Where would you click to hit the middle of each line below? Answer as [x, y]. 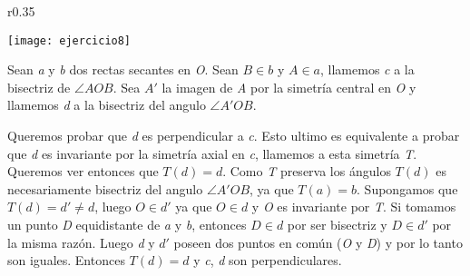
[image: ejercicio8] [69, 40]
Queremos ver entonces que [83, 171]
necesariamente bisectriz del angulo [105, 188]
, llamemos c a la [367, 69]
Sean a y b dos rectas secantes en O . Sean [123, 69]
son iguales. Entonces [66, 260]
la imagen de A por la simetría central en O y [289, 87]
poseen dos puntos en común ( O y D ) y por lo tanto [318, 242]
